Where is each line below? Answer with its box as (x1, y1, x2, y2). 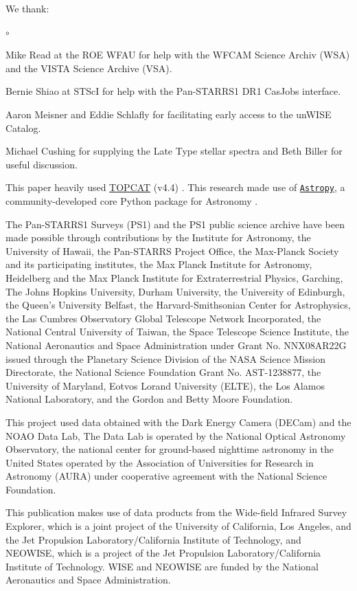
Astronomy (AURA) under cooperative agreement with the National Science (5, 469, 327, 483)
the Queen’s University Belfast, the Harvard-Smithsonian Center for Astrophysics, (5, 298, 351, 312)
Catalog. (5, 120, 41, 135)
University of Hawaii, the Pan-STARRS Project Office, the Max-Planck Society (5, 243, 339, 258)
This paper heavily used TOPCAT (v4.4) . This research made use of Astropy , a (5, 180, 345, 194)
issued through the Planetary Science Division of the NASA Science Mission (5, 351, 325, 366)
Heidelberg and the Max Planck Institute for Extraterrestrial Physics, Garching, (5, 270, 343, 285)
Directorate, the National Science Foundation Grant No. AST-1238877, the (5, 365, 321, 379)
